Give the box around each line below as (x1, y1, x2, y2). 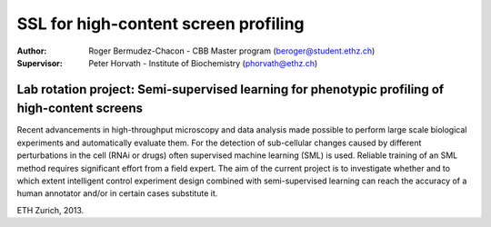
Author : (16, 45, 47, 56)
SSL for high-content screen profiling (16, 14, 305, 34)
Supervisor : (16, 57, 63, 68)
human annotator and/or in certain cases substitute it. (16, 188, 218, 199)
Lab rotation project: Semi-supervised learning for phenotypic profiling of (16, 82, 445, 97)
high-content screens (16, 101, 143, 116)
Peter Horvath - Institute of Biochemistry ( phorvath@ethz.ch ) (88, 57, 318, 68)
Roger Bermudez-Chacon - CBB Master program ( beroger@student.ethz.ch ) (88, 45, 376, 56)
